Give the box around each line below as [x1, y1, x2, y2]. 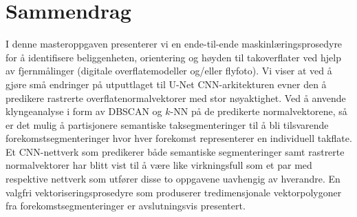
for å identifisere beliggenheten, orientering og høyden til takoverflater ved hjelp [6, 50, 342, 64]
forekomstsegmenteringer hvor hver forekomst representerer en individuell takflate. [6, 131, 352, 145]
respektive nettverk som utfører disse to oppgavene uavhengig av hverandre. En [6, 172, 340, 186]
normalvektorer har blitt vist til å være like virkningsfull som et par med [6, 158, 312, 172]
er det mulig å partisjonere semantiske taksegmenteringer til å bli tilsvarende [6, 117, 329, 132]
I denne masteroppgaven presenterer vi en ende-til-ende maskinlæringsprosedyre [6, 37, 343, 51]
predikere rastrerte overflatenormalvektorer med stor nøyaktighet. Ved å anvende [6, 90, 346, 105]
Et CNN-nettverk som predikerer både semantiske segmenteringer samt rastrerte [6, 144, 345, 158]
